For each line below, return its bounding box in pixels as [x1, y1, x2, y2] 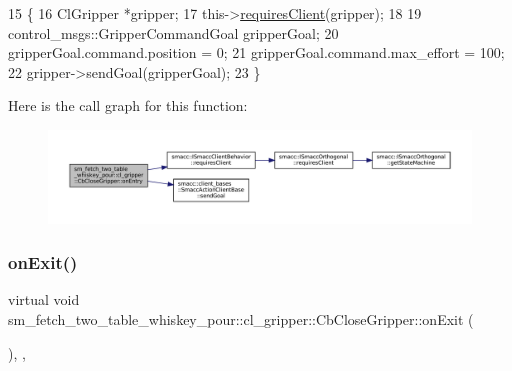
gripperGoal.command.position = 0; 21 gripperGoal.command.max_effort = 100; [8, 42, 505, 63]
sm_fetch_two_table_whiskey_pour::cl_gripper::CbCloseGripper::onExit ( [8, 308, 474, 329]
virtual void [8, 289, 80, 310]
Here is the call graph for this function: [8, 95, 248, 116]
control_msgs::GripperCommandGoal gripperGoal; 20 [8, 22, 339, 43]
